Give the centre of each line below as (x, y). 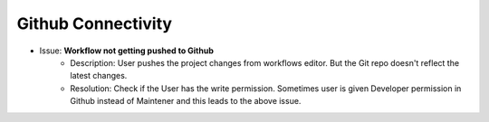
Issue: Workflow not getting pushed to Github (127, 51)
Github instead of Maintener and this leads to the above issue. (186, 101)
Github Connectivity (94, 23)
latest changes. (99, 76)
